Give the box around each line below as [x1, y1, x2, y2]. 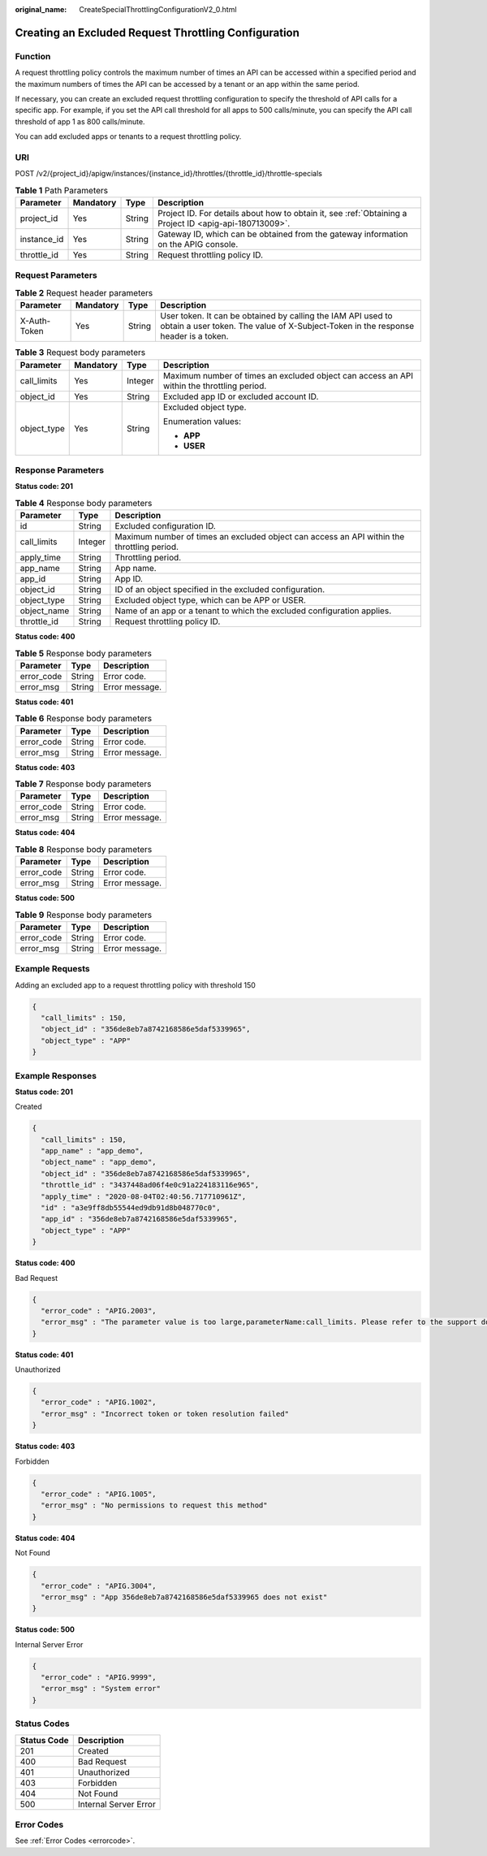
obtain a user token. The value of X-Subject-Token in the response [159, 321, 414, 332]
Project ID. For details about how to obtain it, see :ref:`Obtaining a [157, 208, 407, 219]
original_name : [15, 5, 67, 14]
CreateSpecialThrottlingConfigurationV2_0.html [79, 5, 237, 14]
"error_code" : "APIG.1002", [41, 1398, 157, 1407]
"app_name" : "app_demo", [41, 1146, 144, 1156]
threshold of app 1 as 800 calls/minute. [15, 116, 145, 126]
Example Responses [15, 1070, 97, 1081]
